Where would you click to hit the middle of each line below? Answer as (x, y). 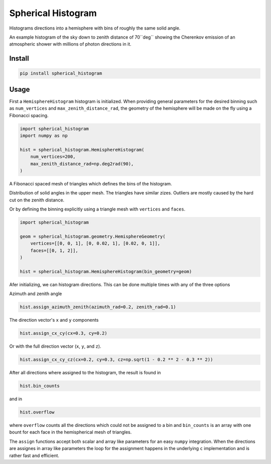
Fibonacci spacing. (29, 115)
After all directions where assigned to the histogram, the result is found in (85, 373)
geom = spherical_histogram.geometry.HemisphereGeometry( (93, 236)
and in (16, 399)
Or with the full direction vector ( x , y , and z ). (55, 346)
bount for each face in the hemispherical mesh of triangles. (71, 432)
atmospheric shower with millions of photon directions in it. (70, 44)
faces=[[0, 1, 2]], (54, 250)
